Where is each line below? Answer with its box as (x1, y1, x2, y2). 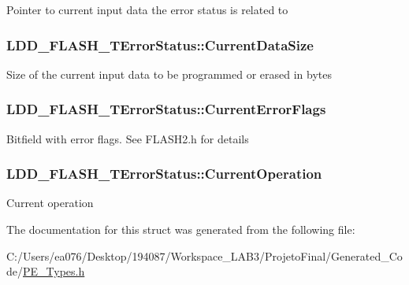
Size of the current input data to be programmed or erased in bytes (6, 65, 332, 82)
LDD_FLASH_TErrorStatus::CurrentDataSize (6, 35, 314, 54)
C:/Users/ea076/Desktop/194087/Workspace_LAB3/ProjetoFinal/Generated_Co (6, 247, 403, 264)
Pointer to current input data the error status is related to (6, 2, 288, 17)
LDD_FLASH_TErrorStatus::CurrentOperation (6, 164, 322, 183)
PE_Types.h (23, 263, 85, 279)
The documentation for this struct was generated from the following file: (6, 221, 355, 238)
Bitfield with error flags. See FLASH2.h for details (6, 130, 249, 146)
